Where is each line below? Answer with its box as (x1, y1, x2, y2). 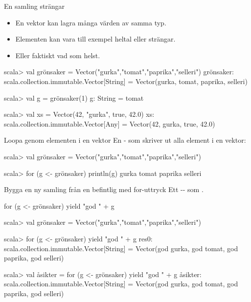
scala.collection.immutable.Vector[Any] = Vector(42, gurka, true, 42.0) (4, 118, 215, 129)
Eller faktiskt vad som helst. (15, 50, 100, 60)
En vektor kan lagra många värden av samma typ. (15, 17, 166, 27)
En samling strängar (4, 1, 65, 11)
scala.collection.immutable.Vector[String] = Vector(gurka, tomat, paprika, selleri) (4, 76, 248, 86)
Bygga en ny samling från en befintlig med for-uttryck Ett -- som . (4, 184, 204, 194)
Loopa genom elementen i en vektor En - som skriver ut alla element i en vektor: (4, 135, 246, 145)
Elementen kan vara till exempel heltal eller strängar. (15, 34, 176, 44)
